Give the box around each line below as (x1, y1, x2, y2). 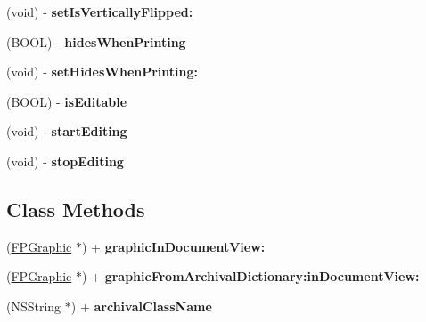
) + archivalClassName (70, 296, 212, 315)
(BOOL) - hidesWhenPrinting (6, 32, 186, 51)
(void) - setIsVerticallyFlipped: (6, 3, 193, 20)
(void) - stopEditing (6, 151, 124, 170)
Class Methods (6, 195, 145, 222)
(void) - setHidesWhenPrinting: (6, 62, 199, 81)
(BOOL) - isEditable (6, 92, 127, 110)
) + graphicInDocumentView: (81, 237, 266, 255)
